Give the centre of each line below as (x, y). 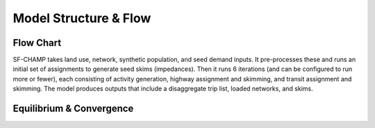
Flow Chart (37, 43)
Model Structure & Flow (82, 18)
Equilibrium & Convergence (73, 109)
